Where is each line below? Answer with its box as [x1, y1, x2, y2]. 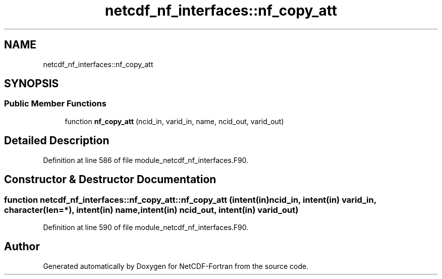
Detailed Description [4, 134, 109, 147]
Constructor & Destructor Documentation [4, 173, 216, 186]
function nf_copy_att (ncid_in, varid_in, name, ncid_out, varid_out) [65, 117, 284, 126]
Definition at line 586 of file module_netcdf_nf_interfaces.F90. [43, 155, 249, 164]
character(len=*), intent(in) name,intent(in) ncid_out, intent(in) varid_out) [4, 204, 299, 215]
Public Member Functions [4, 98, 106, 109]
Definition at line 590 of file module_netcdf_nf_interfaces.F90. [43, 222, 249, 232]
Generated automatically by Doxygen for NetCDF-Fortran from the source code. [43, 261, 309, 270]
